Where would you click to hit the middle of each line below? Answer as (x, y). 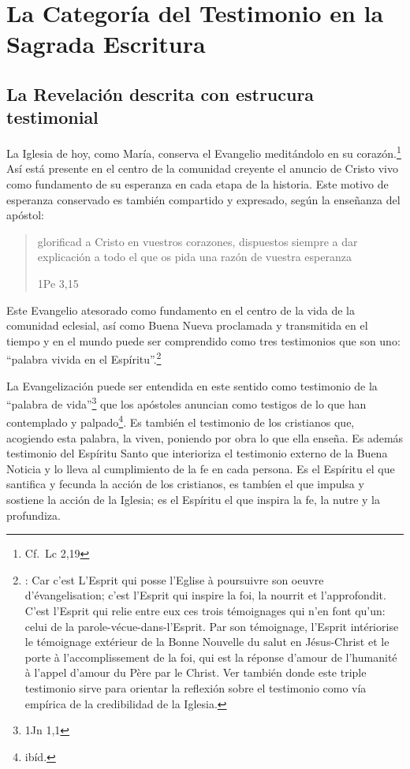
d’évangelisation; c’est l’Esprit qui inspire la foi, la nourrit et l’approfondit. (205, 595)
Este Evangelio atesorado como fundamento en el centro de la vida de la (181, 310)
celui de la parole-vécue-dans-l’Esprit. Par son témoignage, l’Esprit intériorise (212, 626)
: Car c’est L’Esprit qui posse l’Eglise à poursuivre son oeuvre (174, 579)
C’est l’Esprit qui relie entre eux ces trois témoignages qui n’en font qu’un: (205, 611)
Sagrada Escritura (106, 44)
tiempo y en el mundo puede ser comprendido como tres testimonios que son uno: (203, 340)
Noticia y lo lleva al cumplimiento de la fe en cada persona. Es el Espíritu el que (201, 468)
